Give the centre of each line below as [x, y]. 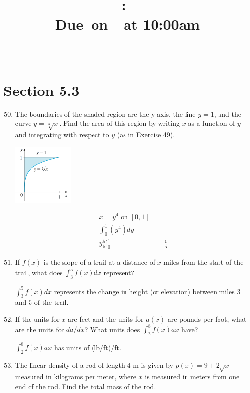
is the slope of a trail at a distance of [99, 262]
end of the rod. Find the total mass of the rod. [85, 386]
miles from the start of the [203, 262]
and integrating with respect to [62, 135]
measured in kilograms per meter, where [76, 376]
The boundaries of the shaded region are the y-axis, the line [105, 113]
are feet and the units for [106, 319]
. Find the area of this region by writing [120, 123]
